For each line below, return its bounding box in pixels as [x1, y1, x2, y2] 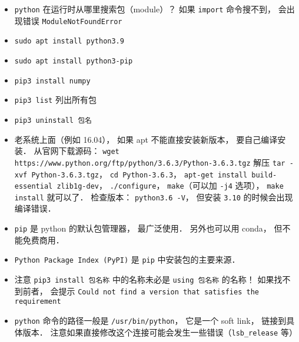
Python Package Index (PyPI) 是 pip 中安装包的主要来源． [14, 253, 240, 266]
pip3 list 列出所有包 [14, 93, 97, 106]
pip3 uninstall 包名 [14, 116, 92, 125]
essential [14, 182, 53, 191]
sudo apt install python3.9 [14, 37, 124, 46]
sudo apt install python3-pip [14, 56, 133, 65]
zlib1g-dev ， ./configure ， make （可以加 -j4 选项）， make [57, 179, 284, 192]
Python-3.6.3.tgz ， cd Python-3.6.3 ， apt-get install [31, 167, 248, 180]
